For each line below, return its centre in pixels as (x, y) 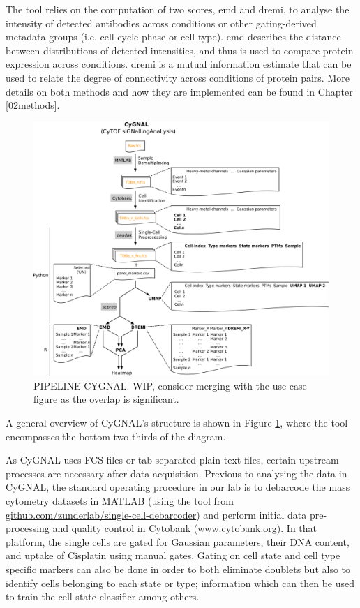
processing (28, 528)
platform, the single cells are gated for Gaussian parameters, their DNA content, (178, 541)
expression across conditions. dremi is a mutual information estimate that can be (179, 64)
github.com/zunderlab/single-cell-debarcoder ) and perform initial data (156, 514)
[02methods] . (33, 105)
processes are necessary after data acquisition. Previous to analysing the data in (177, 473)
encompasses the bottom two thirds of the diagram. (116, 436)
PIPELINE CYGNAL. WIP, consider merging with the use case (170, 385)
